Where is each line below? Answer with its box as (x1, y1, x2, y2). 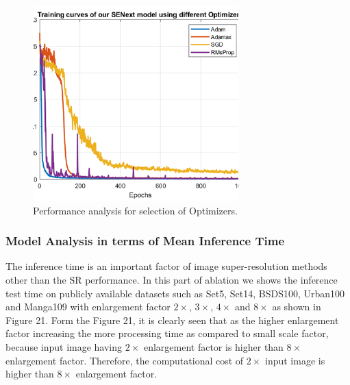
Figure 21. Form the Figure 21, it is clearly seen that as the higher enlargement (5, 312, 339, 327)
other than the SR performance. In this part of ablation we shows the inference (5, 273, 338, 286)
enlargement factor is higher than (143, 339, 284, 353)
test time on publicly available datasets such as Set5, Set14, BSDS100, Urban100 (5, 286, 345, 300)
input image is (265, 353, 325, 367)
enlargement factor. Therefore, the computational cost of (5, 353, 244, 367)
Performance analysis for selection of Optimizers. (33, 203, 238, 217)
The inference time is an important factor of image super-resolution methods (5, 259, 327, 273)
